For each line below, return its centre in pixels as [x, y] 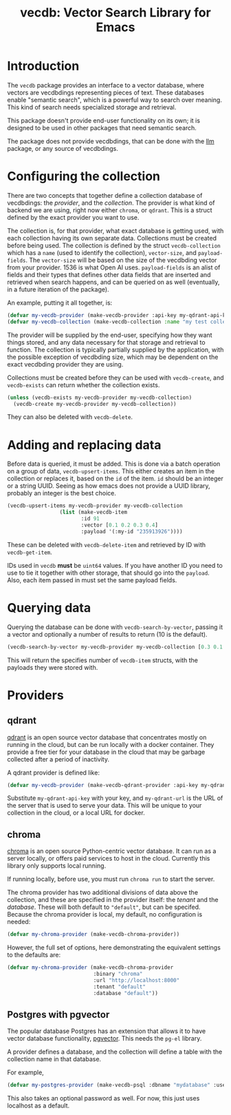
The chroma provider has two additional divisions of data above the [102, 892]
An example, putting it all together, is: [60, 303]
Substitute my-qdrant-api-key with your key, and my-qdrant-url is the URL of [115, 798]
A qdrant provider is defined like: [53, 773]
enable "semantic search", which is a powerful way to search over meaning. [114, 100]
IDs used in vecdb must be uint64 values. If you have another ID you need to [115, 565]
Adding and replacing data [84, 445]
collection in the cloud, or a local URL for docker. [76, 813]
